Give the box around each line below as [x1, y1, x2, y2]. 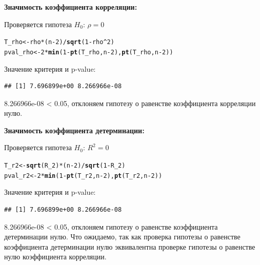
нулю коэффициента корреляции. [4, 251, 107, 262]
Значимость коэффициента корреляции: [4, 2, 137, 12]
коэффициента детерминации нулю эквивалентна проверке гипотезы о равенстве [4, 241, 255, 252]
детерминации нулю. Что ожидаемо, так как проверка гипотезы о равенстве [4, 231, 241, 242]
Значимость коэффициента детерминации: [4, 125, 145, 135]
